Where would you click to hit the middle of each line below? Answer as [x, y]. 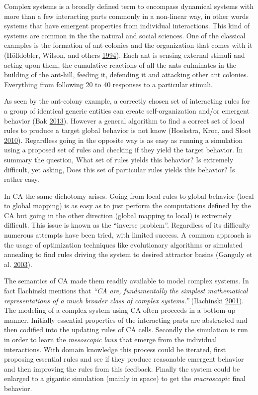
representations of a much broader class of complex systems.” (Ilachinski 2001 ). [124, 300]
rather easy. [22, 179]
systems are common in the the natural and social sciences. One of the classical [125, 35]
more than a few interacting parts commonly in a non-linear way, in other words [126, 16]
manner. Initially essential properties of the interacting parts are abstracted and [126, 320]
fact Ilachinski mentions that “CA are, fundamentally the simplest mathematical [126, 291]
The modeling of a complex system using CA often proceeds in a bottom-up [120, 310]
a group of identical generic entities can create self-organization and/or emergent [127, 110]
